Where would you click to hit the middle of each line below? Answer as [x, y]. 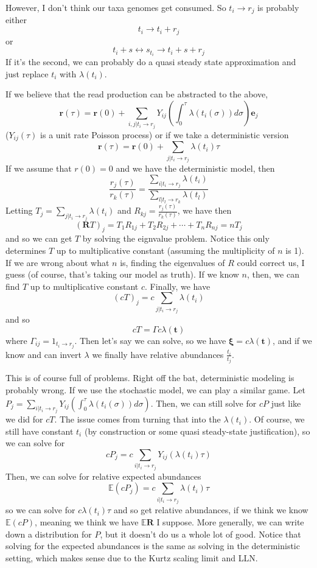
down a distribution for [49, 534]
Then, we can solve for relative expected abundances [103, 476]
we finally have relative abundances [158, 354]
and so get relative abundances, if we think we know [211, 510]
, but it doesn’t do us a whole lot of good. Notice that [200, 534]
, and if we [292, 340]
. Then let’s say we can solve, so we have [150, 340]
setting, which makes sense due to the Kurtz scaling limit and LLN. [132, 557]
